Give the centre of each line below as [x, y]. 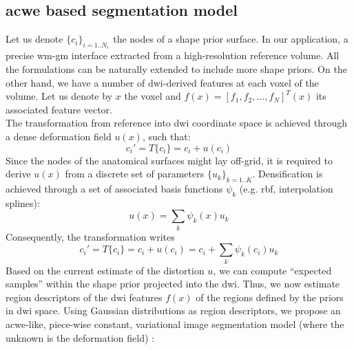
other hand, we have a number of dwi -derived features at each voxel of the [162, 82]
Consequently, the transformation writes [90, 236]
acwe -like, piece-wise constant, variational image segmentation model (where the [175, 324]
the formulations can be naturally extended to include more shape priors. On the [176, 69]
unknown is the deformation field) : [80, 337]
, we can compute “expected [272, 270]
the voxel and [153, 96]
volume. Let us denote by [59, 96]
